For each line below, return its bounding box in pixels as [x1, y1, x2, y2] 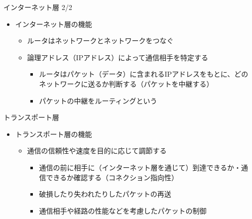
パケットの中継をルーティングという [39, 95, 157, 106]
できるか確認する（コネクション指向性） [46, 172, 179, 182]
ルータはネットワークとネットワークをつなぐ [27, 35, 174, 46]
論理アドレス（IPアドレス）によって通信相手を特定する [27, 52, 209, 62]
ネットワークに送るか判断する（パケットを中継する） [39, 78, 214, 89]
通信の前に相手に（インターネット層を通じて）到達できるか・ [39, 162, 242, 172]
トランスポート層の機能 [15, 128, 92, 139]
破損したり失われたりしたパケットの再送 [39, 189, 171, 199]
